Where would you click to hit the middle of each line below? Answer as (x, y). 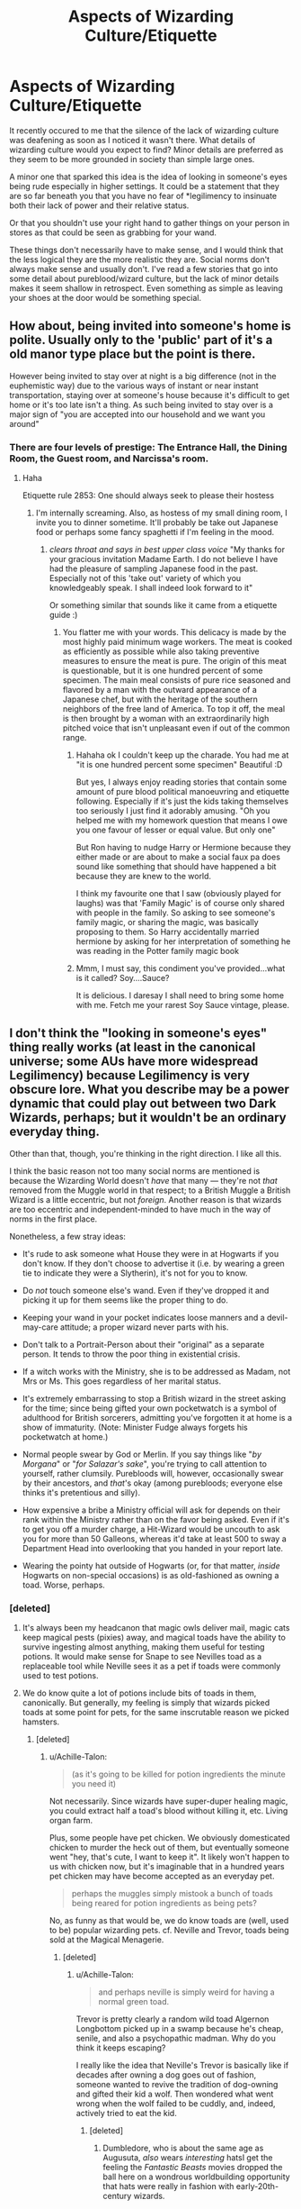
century (117, 2196)
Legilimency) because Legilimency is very (129, 1075)
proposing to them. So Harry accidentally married (168, 932)
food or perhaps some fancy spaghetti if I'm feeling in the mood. (155, 532)
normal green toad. (133, 2002)
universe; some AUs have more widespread (134, 1062)
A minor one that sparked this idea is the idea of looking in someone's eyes (148, 177)
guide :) (63, 615)
